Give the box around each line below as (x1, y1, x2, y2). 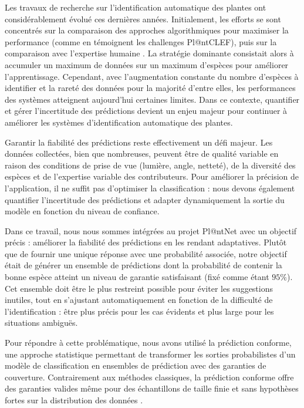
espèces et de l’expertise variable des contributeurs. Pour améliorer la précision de (5, 170, 299, 183)
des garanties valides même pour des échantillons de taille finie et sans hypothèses (5, 382, 299, 394)
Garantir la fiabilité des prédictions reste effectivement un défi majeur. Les (5, 136, 273, 148)
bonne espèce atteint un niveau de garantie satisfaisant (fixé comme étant (5, 271, 269, 283)
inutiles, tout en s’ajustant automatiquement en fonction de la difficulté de (5, 294, 273, 306)
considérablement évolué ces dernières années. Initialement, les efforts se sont (5, 12, 281, 25)
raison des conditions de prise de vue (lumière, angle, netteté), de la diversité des (5, 159, 296, 171)
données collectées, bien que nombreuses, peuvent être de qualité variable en (5, 147, 279, 160)
